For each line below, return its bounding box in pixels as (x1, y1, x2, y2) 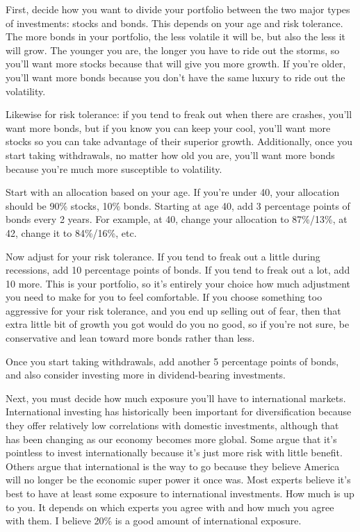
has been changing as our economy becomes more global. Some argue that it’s (6, 431, 337, 446)
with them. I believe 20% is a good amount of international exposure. (6, 513, 302, 528)
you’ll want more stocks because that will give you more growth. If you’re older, (6, 56, 346, 71)
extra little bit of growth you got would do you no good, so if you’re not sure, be (6, 317, 350, 331)
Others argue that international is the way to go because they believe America (6, 458, 340, 473)
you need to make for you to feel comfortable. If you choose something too (6, 290, 322, 304)
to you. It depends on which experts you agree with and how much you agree (6, 499, 334, 514)
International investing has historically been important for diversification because (6, 404, 352, 419)
